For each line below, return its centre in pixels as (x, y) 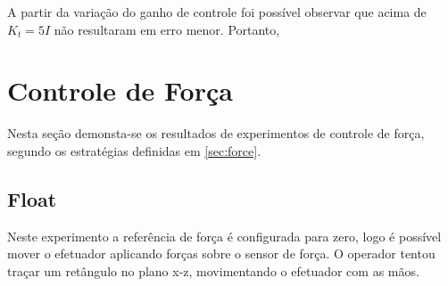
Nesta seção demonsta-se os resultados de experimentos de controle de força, (216, 133)
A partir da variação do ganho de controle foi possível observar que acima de (217, 12)
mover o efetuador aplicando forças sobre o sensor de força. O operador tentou (221, 253)
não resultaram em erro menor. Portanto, (167, 29)
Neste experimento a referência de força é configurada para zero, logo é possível (224, 236)
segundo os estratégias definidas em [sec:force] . (134, 150)
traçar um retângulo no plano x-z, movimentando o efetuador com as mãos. (213, 270)
